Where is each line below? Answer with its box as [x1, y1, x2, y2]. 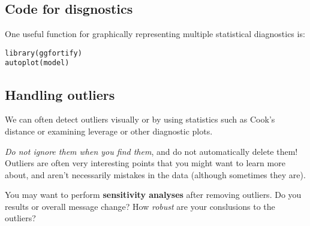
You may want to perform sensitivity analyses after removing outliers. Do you [5, 188, 302, 201]
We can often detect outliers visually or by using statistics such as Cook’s [5, 113, 275, 126]
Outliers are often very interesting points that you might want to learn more [5, 157, 285, 169]
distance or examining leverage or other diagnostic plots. [5, 124, 213, 137]
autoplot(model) [5, 59, 70, 68]
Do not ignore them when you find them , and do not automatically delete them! [5, 145, 298, 157]
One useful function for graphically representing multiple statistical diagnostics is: [5, 28, 305, 40]
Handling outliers [5, 85, 115, 103]
